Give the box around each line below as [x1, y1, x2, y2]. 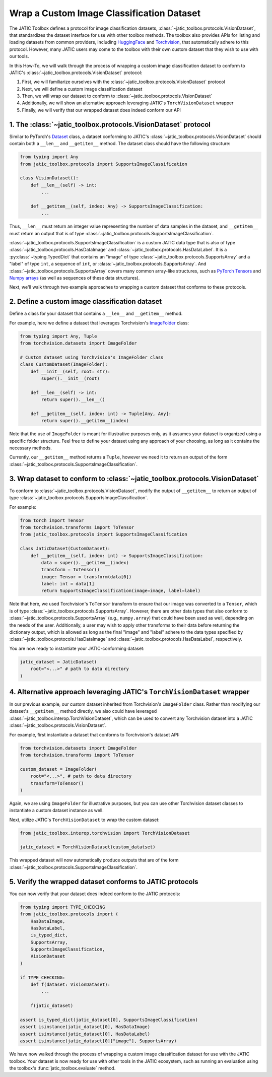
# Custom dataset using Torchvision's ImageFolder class [20, 354, 164, 360]
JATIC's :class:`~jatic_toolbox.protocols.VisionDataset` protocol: [9, 70, 143, 76]
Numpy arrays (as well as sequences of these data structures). [9, 275, 140, 281]
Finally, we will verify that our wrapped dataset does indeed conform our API [22, 107, 181, 113]
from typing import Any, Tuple [20, 333, 98, 339]
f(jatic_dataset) [30, 1003, 74, 1008]
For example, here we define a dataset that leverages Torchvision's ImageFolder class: [9, 320, 189, 326]
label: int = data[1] [41, 581, 95, 587]
